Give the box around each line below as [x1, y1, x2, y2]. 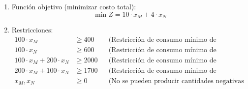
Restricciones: [11, 25, 53, 35]
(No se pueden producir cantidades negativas [108, 77, 244, 85]
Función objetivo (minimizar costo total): [11, 1, 136, 11]
